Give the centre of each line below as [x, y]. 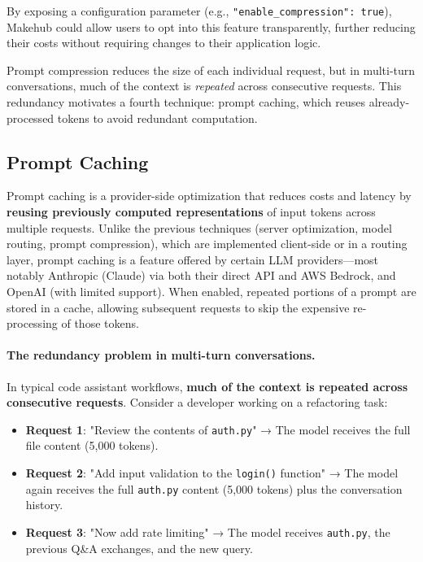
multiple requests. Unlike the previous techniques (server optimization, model [199, 227]
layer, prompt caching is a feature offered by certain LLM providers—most [193, 259]
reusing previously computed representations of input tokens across [191, 212]
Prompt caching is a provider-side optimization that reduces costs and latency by [209, 196]
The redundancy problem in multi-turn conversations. [161, 355]
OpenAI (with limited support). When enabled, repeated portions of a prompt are [211, 291]
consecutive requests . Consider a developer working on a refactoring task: [197, 402]
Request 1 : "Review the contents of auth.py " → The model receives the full [218, 429]
